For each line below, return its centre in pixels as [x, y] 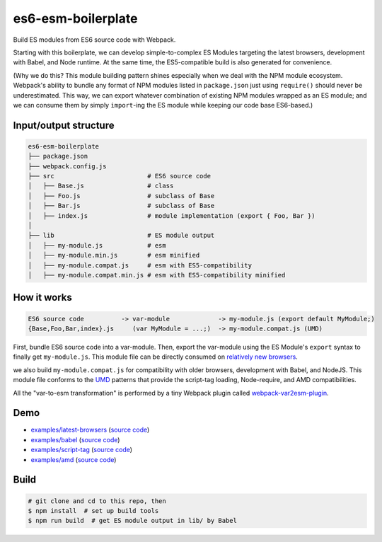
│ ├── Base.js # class [101, 186]
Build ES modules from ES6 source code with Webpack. [94, 40]
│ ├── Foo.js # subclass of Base [121, 196]
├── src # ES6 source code [120, 176]
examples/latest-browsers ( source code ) [90, 430]
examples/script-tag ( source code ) [82, 450]
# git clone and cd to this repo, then [97, 501]
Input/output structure [64, 125]
